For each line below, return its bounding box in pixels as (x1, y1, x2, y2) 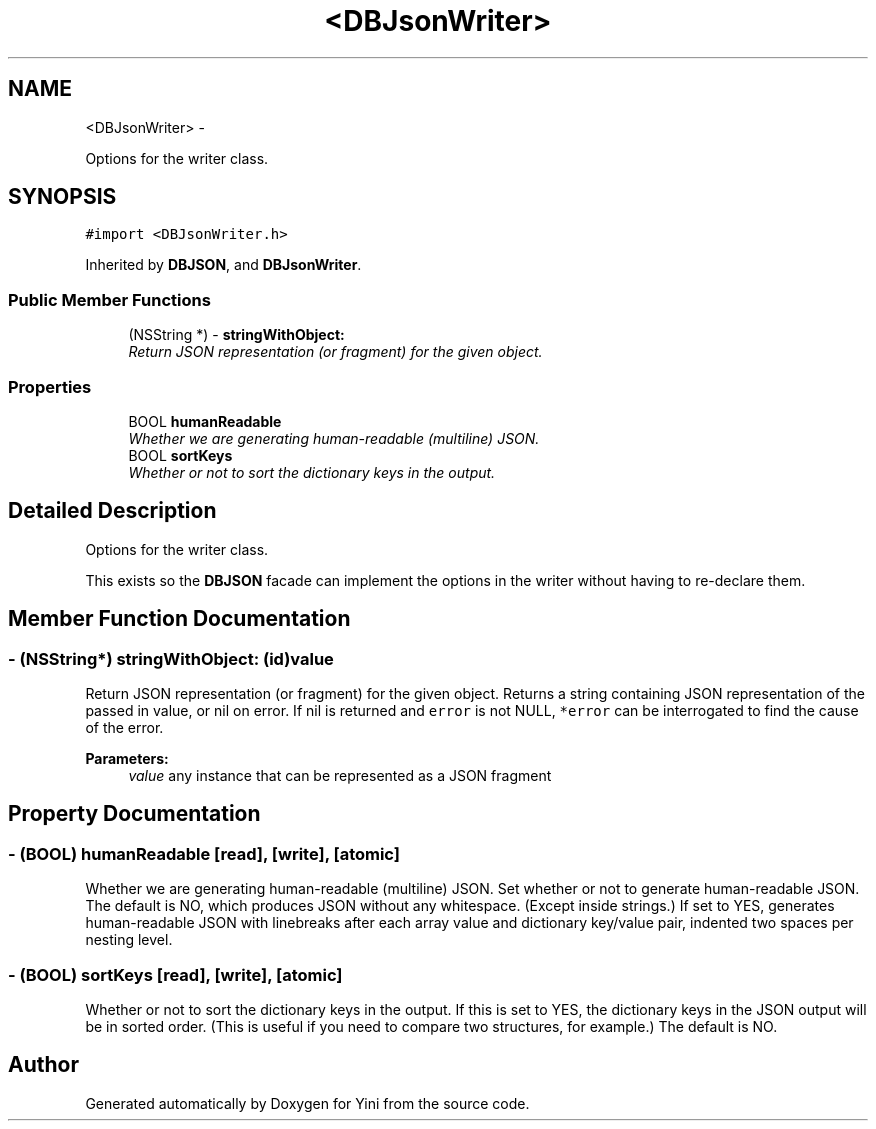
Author (8, 1052, 79, 1078)
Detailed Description (8, 498, 217, 524)
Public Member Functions (8, 289, 211, 310)
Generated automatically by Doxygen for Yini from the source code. (85, 1094, 530, 1112)
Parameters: (85, 750, 169, 767)
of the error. (85, 719, 164, 736)
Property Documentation (8, 801, 261, 827)
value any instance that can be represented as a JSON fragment (128, 767, 552, 784)
